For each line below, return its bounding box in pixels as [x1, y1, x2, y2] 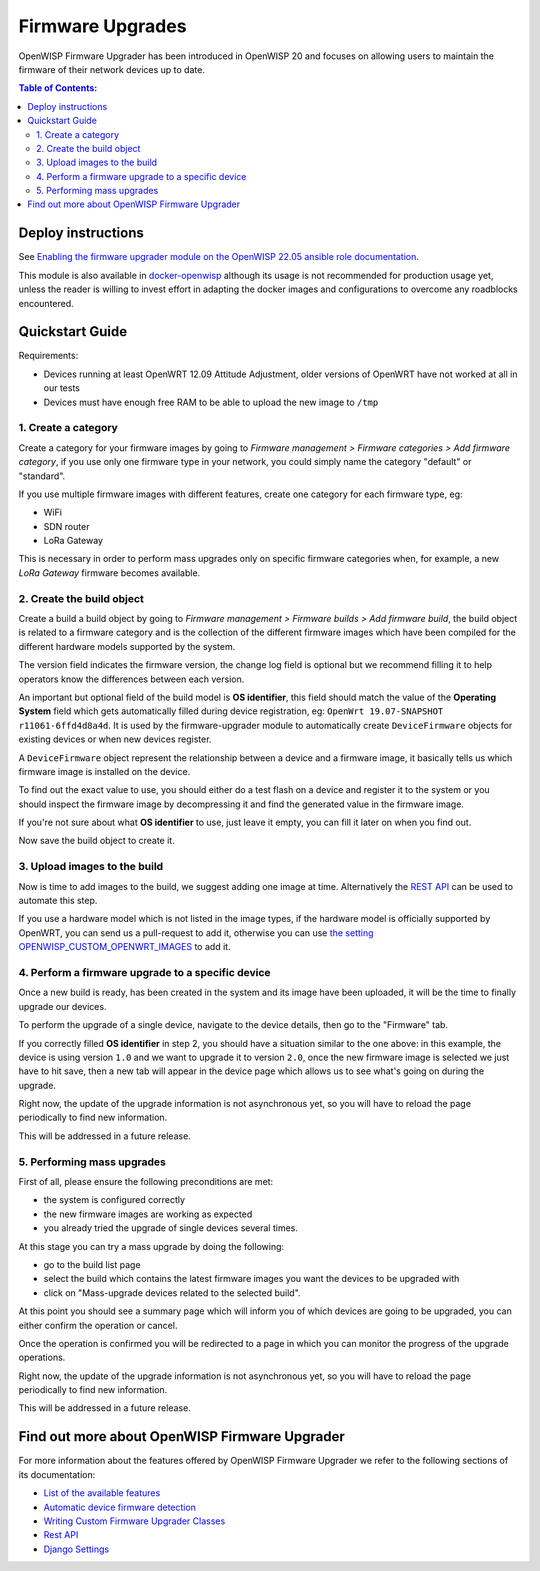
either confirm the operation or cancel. [18, 1319, 178, 1331]
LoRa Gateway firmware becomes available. [18, 566, 201, 579]
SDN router [43, 520, 90, 532]
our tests [43, 382, 80, 394]
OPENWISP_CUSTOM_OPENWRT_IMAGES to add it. [18, 941, 231, 953]
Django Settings [43, 1543, 110, 1555]
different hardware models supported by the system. [18, 640, 236, 652]
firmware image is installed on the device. [18, 765, 191, 777]
